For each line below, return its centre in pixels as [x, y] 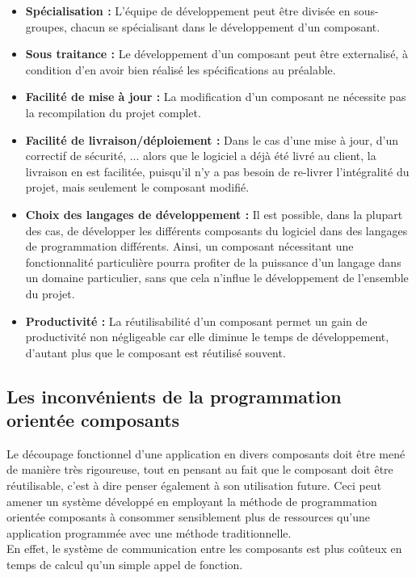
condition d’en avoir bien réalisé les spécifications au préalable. [181, 69]
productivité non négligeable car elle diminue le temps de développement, [207, 337]
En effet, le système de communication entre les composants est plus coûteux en [204, 548]
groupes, [46, 26]
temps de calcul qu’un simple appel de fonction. [125, 565]
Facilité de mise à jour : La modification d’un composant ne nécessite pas [216, 97]
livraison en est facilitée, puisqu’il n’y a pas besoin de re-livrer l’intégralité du [217, 171]
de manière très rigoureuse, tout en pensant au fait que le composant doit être [200, 469]
